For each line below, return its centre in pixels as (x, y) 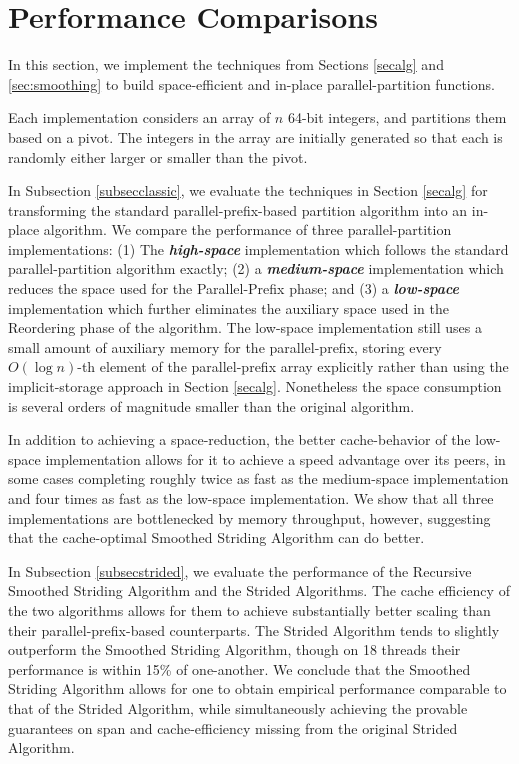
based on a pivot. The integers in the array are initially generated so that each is (255, 136)
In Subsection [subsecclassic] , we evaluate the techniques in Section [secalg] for (248, 190)
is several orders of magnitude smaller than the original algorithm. (211, 405)
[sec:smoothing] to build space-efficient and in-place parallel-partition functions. (251, 83)
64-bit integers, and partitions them (397, 117)
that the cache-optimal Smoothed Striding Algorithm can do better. (216, 537)
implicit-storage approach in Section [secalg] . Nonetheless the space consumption (255, 386)
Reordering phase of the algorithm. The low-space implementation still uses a (245, 327)
